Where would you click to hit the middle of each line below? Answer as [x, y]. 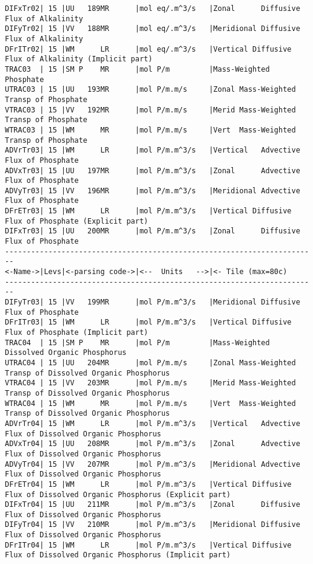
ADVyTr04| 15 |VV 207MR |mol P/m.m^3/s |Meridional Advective [153, 464]
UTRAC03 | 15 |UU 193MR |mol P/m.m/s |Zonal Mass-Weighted [150, 90]
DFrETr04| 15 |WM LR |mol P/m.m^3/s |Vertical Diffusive [148, 484]
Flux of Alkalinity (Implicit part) [79, 59]
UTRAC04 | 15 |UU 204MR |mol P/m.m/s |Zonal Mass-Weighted [150, 363]
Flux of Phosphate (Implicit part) [77, 332]
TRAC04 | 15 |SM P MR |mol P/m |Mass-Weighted [137, 342]
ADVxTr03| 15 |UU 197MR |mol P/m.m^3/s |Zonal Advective [153, 170]
